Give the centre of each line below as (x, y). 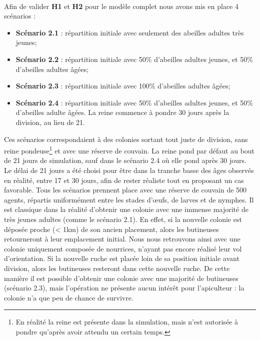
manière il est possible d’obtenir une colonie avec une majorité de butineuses (121, 278)
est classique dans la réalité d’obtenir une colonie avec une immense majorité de (126, 209)
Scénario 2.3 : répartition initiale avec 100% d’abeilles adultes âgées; (123, 86)
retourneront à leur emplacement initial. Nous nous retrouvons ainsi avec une (122, 239)
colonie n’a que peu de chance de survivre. (69, 297)
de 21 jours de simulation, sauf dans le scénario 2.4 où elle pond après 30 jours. (125, 160)
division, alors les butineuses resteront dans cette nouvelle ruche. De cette (117, 268)
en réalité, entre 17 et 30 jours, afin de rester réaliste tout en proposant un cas (124, 180)
